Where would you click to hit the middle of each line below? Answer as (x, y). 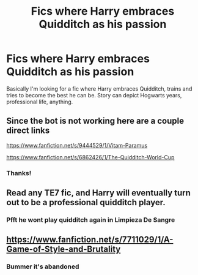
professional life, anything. (40, 102)
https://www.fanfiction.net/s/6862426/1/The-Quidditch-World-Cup (90, 157)
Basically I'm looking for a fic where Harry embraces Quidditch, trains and (99, 89)
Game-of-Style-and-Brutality (64, 249)
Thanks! (19, 173)
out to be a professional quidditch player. (86, 202)
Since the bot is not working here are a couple (95, 121)
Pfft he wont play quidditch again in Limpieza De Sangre (91, 220)
